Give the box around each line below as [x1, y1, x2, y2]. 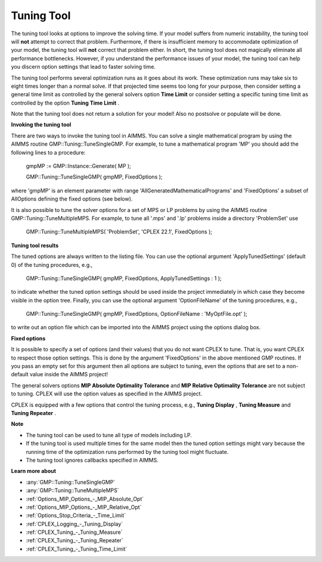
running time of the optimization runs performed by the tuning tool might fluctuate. [26, 448, 229, 455]
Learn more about [11, 468, 57, 475]
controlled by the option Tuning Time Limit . [11, 99, 120, 106]
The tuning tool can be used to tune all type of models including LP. [26, 431, 192, 438]
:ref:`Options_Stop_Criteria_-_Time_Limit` [26, 512, 126, 519]
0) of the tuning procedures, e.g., [11, 261, 93, 268]
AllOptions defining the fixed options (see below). [11, 195, 133, 202]
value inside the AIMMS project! [29, 371, 109, 378]
